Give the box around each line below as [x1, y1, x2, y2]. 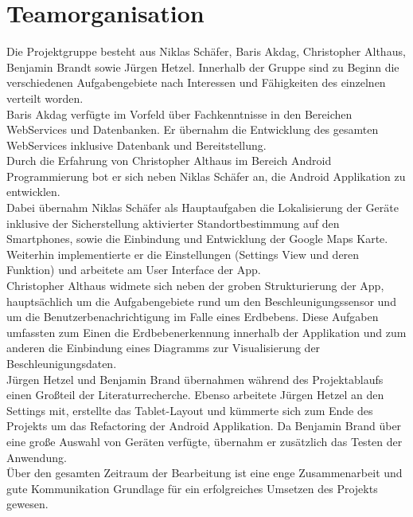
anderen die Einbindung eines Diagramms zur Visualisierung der [6, 339, 321, 356]
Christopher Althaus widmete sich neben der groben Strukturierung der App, [6, 277, 384, 294]
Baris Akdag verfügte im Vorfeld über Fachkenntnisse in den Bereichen [6, 105, 353, 122]
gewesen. [6, 495, 49, 512]
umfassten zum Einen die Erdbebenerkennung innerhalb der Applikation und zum [6, 323, 407, 340]
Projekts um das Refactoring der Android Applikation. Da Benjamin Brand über [6, 417, 402, 434]
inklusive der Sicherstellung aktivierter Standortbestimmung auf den [6, 214, 340, 231]
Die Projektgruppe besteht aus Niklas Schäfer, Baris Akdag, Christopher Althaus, [6, 43, 406, 60]
